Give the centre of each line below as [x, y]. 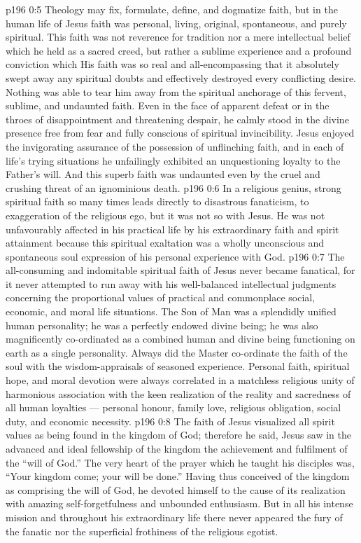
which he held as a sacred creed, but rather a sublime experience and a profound [179, 50]
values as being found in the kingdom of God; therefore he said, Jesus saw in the [178, 435]
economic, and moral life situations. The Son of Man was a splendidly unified [171, 311]
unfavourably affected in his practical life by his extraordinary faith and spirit [172, 229]
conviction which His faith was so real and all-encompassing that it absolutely [172, 64]
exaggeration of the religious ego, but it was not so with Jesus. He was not [165, 215]
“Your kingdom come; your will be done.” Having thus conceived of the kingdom [178, 476]
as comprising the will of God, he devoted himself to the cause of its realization [176, 489]
